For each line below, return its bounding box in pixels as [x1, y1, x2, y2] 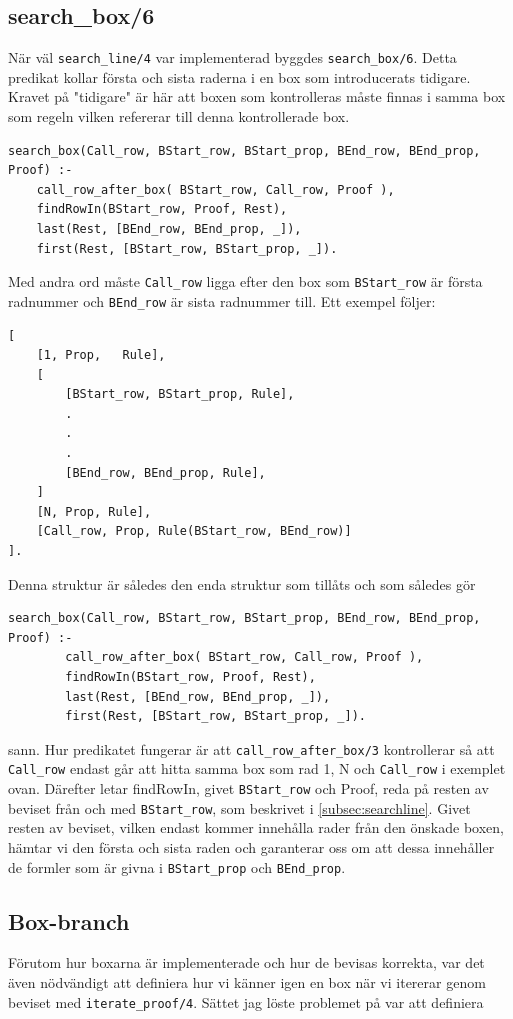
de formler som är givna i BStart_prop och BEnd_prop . [8, 856, 346, 877]
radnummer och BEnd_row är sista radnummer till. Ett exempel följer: [8, 290, 436, 311]
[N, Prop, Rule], [36, 504, 152, 519]
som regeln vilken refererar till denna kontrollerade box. [8, 106, 350, 127]
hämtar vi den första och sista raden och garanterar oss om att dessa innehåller [8, 837, 495, 858]
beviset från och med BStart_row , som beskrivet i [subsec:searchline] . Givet [8, 797, 471, 818]
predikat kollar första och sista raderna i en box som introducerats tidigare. [8, 66, 471, 87]
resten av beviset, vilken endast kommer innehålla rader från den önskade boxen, [8, 817, 504, 838]
